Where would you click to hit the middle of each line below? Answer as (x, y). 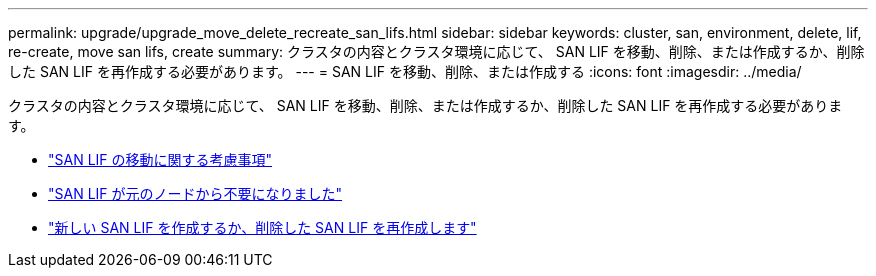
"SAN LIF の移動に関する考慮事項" (160, 159)
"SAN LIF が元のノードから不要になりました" (195, 193)
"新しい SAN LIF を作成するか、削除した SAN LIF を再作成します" (262, 227)
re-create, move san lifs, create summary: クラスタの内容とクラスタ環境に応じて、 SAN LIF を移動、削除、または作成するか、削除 (436, 51)
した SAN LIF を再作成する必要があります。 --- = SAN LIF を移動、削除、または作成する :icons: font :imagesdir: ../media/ (405, 71)
